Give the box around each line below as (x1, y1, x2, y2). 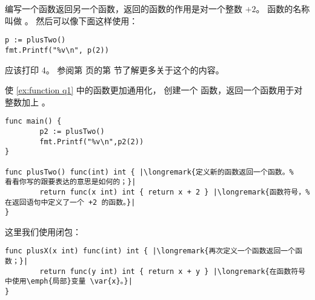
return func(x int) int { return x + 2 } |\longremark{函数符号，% (39, 187, 310, 196)
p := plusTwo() (5, 36, 66, 45)
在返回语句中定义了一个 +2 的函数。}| (5, 198, 136, 207)
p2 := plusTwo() (39, 127, 105, 136)
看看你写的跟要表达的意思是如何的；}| (5, 178, 136, 187)
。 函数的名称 (256, 2, 310, 15)
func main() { (5, 117, 62, 126)
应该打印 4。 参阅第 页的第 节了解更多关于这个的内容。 (5, 63, 224, 76)
